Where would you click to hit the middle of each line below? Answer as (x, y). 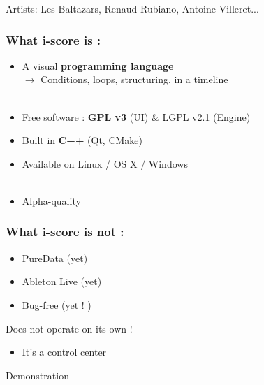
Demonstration (37, 375)
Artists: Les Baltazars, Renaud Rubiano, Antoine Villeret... (132, 8)
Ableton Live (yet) (62, 281)
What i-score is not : (65, 232)
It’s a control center (64, 352)
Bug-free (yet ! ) (57, 304)
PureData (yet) (55, 257)
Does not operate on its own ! (69, 328)
